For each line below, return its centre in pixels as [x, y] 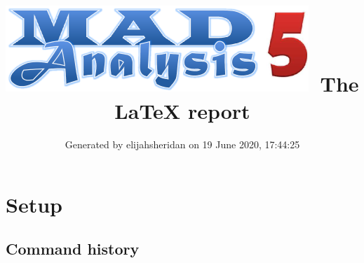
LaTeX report [182, 111]
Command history [73, 249]
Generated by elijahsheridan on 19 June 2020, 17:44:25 [182, 144]
